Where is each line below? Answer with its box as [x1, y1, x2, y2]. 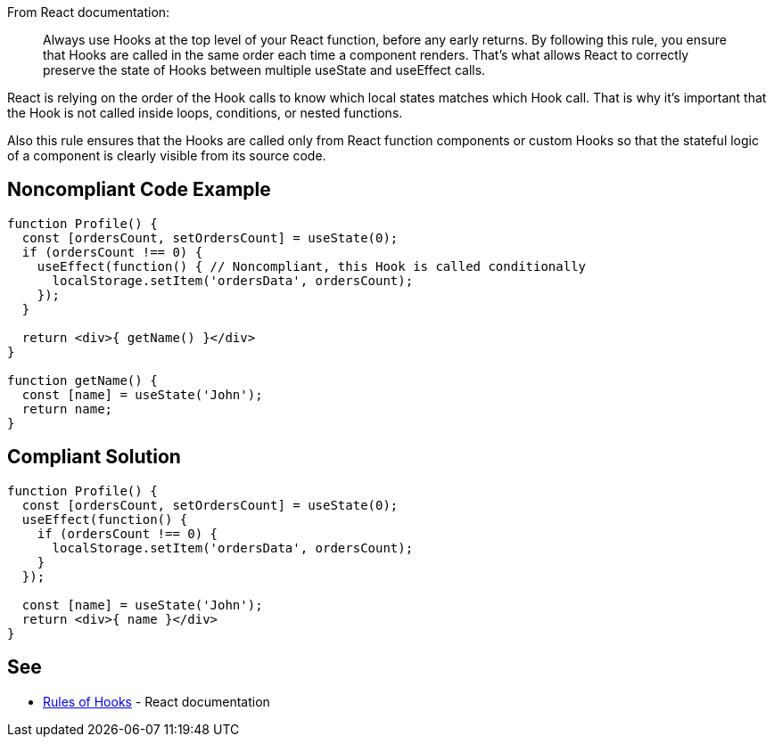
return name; [21, 401, 113, 416]
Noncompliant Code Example [7, 178, 271, 201]
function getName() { [7, 372, 158, 388]
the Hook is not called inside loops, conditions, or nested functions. [7, 105, 403, 120]
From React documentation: [7, 4, 170, 20]
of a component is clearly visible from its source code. [7, 148, 326, 163]
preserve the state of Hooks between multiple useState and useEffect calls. [43, 62, 486, 78]
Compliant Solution [7, 446, 181, 469]
